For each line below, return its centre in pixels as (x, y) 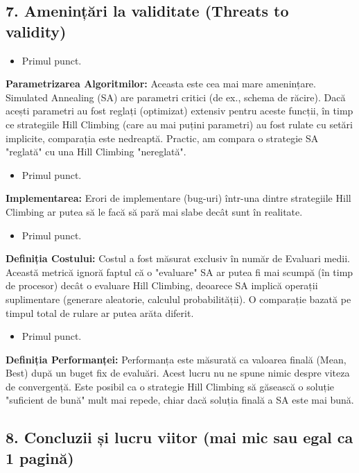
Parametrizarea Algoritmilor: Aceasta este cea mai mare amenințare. (161, 84)
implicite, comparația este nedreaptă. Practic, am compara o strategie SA (162, 138)
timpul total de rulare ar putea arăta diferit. (100, 312)
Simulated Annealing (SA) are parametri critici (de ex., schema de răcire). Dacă (176, 97)
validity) (36, 31)
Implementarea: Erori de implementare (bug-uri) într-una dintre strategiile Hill (178, 198)
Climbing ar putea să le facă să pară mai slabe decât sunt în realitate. (154, 211)
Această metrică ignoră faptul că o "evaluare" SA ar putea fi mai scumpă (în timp (179, 272)
